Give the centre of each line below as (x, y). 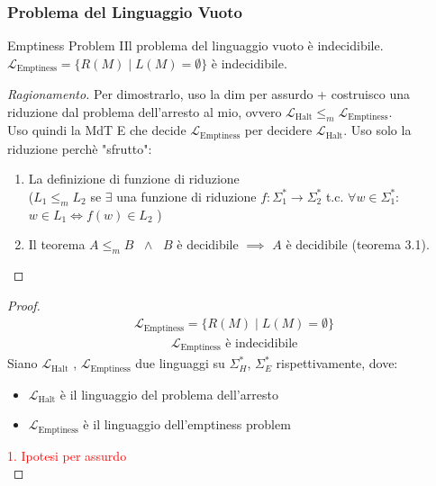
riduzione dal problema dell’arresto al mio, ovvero (145, 111)
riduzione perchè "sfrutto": (80, 148)
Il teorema (57, 244)
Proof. (24, 305)
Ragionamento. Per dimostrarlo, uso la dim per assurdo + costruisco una (209, 94)
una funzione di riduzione (186, 196)
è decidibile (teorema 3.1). (358, 244)
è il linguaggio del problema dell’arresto (169, 394)
